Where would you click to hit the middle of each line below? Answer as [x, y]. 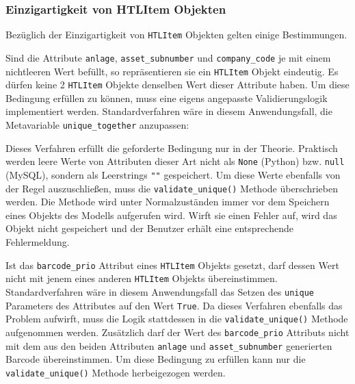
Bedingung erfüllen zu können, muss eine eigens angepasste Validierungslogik [167, 98]
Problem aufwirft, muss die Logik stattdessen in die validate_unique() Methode [177, 319]
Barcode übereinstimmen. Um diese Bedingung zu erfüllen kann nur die [156, 359]
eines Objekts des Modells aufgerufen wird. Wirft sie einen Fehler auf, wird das [171, 215]
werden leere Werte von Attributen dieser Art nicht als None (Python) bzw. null [175, 161]
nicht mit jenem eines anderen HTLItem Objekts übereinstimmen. [142, 278]
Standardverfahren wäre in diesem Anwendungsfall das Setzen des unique [160, 291]
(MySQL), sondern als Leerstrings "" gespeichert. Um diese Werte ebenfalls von [173, 174]
